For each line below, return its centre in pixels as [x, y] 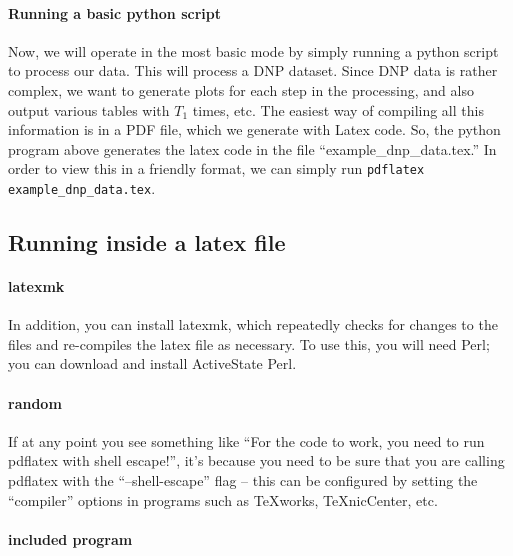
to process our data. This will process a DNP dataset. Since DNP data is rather [253, 70]
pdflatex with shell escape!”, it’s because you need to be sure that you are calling [256, 460]
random [35, 402]
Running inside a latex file [147, 242]
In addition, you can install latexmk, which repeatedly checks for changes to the [253, 324]
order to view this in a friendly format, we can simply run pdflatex [216, 168]
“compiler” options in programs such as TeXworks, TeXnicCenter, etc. [223, 499]
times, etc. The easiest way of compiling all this [338, 109]
